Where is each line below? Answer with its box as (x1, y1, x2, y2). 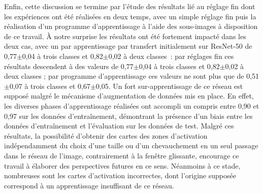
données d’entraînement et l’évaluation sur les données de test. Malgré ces (4, 120, 234, 131)
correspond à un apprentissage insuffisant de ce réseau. (4, 180, 174, 190)
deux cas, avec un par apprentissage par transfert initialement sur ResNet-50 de (4, 41, 252, 51)
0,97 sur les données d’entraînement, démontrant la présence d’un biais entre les (4, 110, 253, 121)
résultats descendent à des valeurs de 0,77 (4, 60, 134, 71)
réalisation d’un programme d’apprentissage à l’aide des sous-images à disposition (4, 21, 258, 31)
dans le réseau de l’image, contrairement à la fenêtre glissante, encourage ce (4, 150, 239, 160)
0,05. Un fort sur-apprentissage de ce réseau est (95, 80, 243, 91)
